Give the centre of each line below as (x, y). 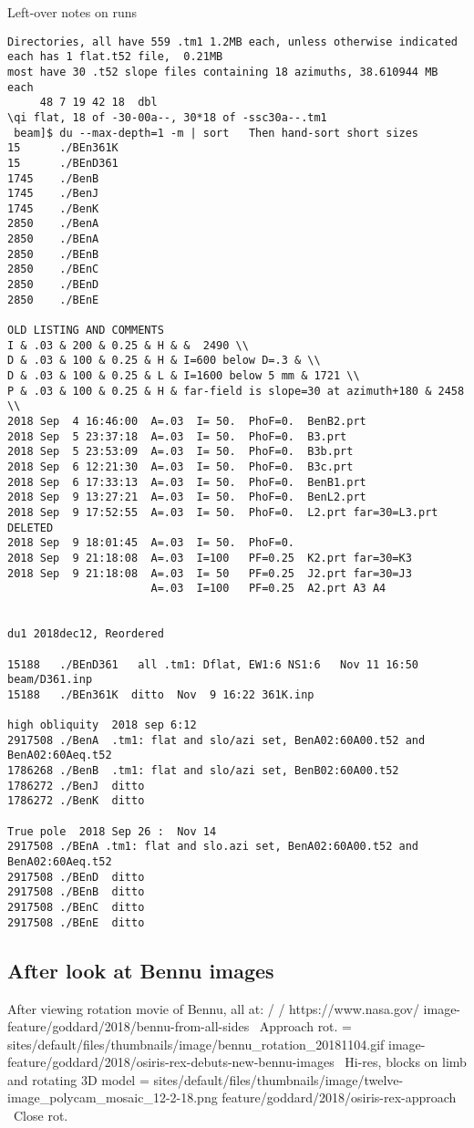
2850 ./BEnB (53, 254)
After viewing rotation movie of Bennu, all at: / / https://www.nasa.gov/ (213, 1008)
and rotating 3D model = (78, 1079)
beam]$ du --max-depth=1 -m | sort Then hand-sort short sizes (216, 133)
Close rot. (41, 1116)
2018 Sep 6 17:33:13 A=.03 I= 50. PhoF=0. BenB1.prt (187, 482)
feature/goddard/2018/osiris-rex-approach (339, 1097)
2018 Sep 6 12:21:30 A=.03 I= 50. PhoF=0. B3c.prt (180, 466)
